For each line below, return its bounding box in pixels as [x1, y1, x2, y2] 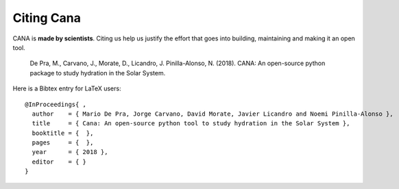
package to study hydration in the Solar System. [29, 68, 166, 77]
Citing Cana [12, 10, 82, 25]
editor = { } [32, 157, 87, 166]
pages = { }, [32, 139, 94, 147]
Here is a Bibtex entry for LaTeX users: [12, 84, 121, 92]
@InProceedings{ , [25, 100, 87, 108]
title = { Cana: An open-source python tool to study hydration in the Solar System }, [32, 120, 350, 127]
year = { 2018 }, [32, 148, 108, 156]
